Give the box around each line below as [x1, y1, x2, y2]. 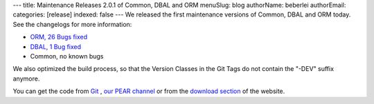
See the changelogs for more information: [12, 20, 132, 28]
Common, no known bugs [30, 52, 104, 60]
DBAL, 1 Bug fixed [30, 42, 82, 51]
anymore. [12, 74, 40, 83]
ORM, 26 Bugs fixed [30, 33, 88, 41]
